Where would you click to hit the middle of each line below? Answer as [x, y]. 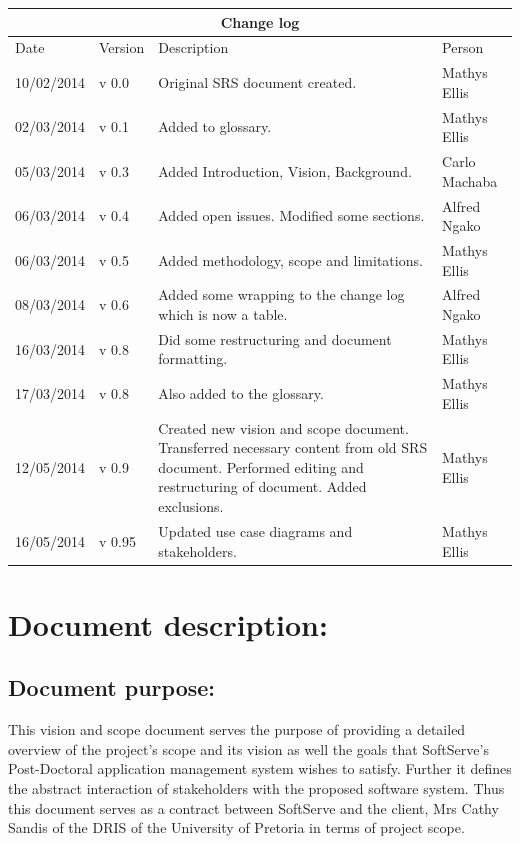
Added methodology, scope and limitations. [290, 259]
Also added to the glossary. [241, 393]
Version [122, 47]
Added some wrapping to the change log [281, 294]
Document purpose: [112, 687]
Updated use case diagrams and [255, 530]
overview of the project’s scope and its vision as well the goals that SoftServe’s [248, 748]
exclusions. [191, 506]
